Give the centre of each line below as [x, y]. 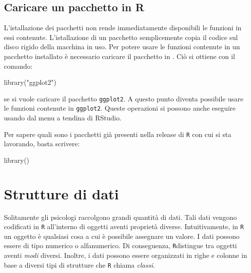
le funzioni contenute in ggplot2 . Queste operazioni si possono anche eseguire [120, 108]
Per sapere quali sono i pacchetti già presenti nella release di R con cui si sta [118, 134]
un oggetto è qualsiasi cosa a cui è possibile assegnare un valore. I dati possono [122, 236]
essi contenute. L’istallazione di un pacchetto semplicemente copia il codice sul [121, 37]
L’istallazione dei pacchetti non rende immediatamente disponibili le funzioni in [123, 28]
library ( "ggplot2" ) [30, 82]
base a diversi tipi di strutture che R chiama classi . [79, 264]
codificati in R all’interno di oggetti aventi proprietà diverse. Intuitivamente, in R [124, 226]
